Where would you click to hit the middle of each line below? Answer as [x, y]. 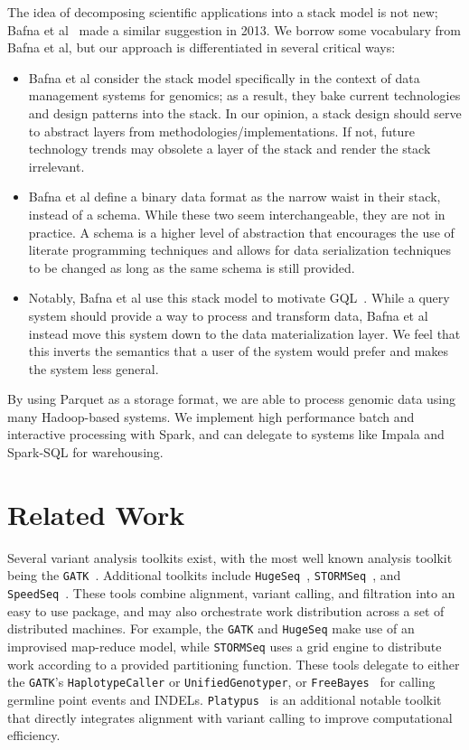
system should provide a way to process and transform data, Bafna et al [228, 315]
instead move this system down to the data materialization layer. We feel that [244, 333]
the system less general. [94, 368]
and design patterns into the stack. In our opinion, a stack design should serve [245, 112]
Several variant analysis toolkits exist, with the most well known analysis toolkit [230, 557]
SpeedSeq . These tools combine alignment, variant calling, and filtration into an [231, 593]
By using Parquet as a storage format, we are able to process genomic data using [232, 399]
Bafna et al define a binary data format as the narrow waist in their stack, [234, 197]
